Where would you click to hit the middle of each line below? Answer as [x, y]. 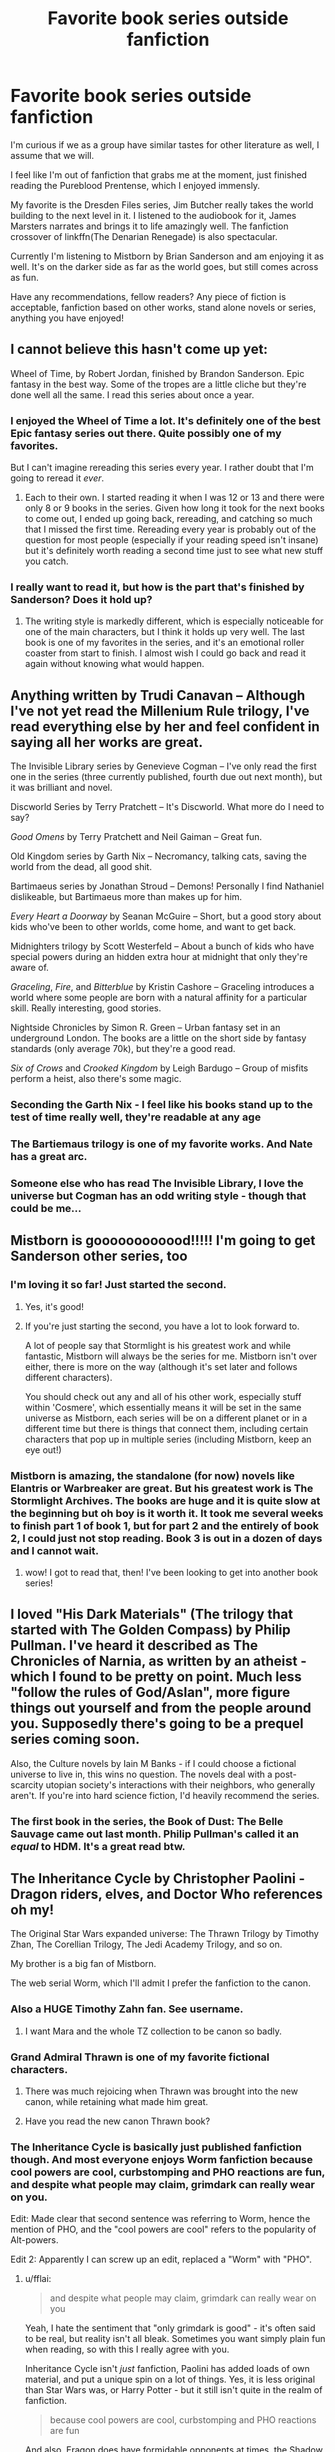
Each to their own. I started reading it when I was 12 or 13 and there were [174, 498]
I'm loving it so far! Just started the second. [118, 1285]
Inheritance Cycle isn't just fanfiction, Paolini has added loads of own [167, 2369]
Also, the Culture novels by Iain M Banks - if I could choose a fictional [153, 1763]
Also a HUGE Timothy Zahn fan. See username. [127, 2009]
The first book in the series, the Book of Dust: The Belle [147, 1821]
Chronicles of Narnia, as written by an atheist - [158, 1661]
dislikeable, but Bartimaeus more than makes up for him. [126, 897]
